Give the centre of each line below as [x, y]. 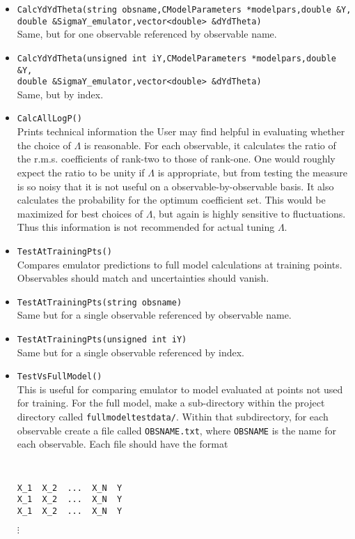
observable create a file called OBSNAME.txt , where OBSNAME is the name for [176, 430]
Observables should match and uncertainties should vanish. [143, 278]
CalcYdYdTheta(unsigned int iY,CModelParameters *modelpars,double [176, 58]
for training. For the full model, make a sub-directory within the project [171, 403]
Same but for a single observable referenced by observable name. [154, 315]
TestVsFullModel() [60, 377]
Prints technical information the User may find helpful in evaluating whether [181, 131]
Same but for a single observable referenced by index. [131, 352]
